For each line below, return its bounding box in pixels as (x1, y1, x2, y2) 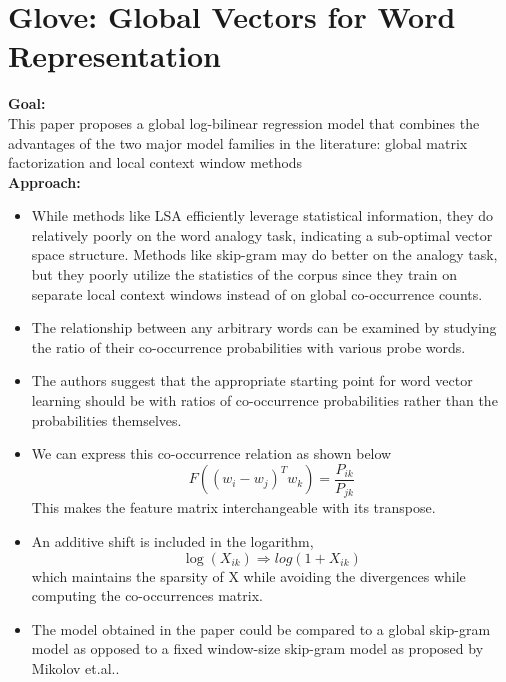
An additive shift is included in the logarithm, (31, 530, 314, 551)
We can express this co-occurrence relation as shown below (31, 443, 392, 464)
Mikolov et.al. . (31, 657, 120, 678)
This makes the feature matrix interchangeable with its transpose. (31, 497, 436, 518)
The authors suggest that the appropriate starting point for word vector (31, 370, 473, 391)
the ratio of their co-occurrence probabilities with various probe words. (31, 336, 466, 357)
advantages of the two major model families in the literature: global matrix (8, 132, 468, 153)
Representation (8, 35, 221, 76)
